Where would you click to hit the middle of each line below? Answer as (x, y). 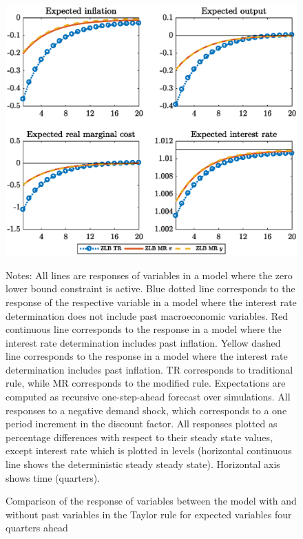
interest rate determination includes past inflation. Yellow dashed (143, 342)
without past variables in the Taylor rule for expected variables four (149, 514)
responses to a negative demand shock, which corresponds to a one (146, 410)
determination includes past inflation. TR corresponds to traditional (149, 369)
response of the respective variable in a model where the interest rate (151, 302)
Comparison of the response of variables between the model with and (151, 501)
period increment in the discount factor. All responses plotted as (142, 424)
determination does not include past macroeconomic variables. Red (147, 315)
